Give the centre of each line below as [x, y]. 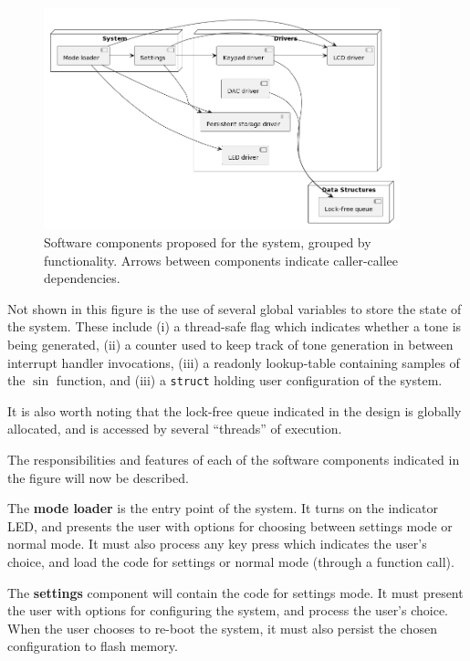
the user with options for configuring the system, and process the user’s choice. [228, 610]
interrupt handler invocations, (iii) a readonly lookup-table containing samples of [234, 362]
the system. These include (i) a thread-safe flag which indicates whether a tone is [235, 326]
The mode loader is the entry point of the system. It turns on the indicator [223, 508]
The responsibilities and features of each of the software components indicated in [234, 459]
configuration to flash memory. [93, 646]
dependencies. [82, 278]
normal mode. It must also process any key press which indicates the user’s [217, 544]
